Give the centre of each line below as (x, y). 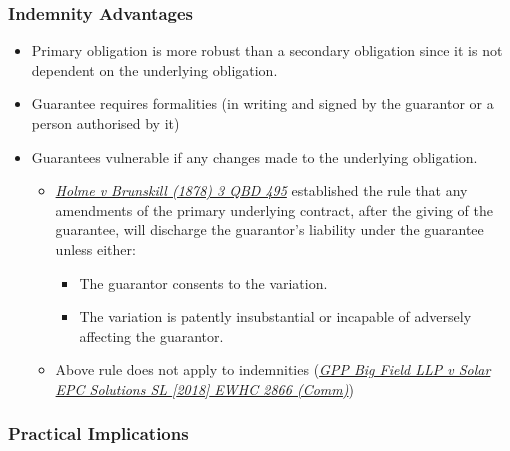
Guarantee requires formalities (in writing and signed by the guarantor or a (262, 103)
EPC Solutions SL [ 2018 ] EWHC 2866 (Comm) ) (204, 388)
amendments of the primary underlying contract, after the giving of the (274, 209)
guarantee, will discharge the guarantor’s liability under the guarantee (269, 229)
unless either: (95, 248)
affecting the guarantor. (151, 335)
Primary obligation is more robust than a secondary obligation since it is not (267, 50)
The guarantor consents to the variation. (203, 282)
